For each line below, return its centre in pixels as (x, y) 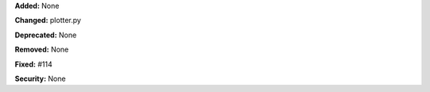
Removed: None (42, 50)
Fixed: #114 (33, 64)
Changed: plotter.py (48, 21)
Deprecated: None (46, 35)
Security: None (40, 79)
